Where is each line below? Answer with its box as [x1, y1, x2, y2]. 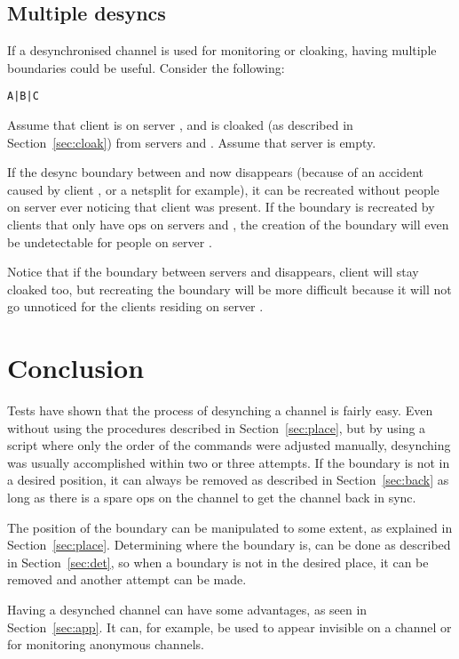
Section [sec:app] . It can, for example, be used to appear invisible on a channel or [7, 617, 452, 636]
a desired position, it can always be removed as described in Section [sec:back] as [7, 470, 449, 489]
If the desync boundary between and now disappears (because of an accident [7, 163, 423, 181]
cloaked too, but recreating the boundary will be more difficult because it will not [7, 279, 452, 298]
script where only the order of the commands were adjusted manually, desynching [7, 436, 451, 454]
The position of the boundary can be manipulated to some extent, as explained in [7, 518, 453, 536]
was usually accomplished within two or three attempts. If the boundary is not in [7, 453, 450, 471]
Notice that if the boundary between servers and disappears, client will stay [7, 262, 419, 281]
